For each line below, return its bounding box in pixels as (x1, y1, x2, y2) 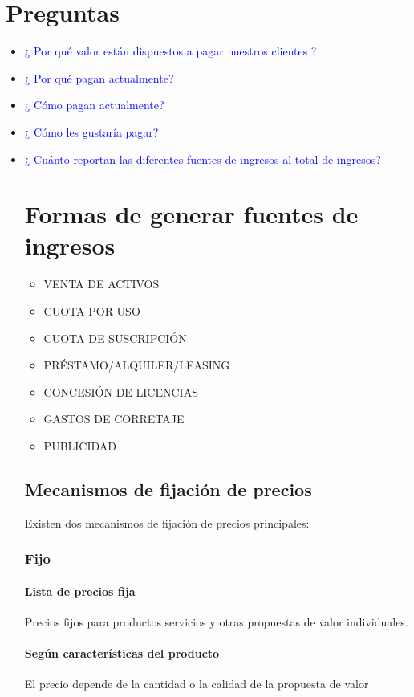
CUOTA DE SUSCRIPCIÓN (43, 329, 187, 346)
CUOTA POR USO (43, 303, 140, 319)
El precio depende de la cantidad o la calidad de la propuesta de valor (24, 675, 369, 692)
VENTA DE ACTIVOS (43, 275, 160, 292)
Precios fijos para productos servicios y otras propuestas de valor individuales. (24, 613, 408, 630)
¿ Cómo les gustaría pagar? (24, 123, 159, 140)
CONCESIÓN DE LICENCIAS (43, 383, 198, 400)
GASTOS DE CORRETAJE (43, 410, 185, 427)
